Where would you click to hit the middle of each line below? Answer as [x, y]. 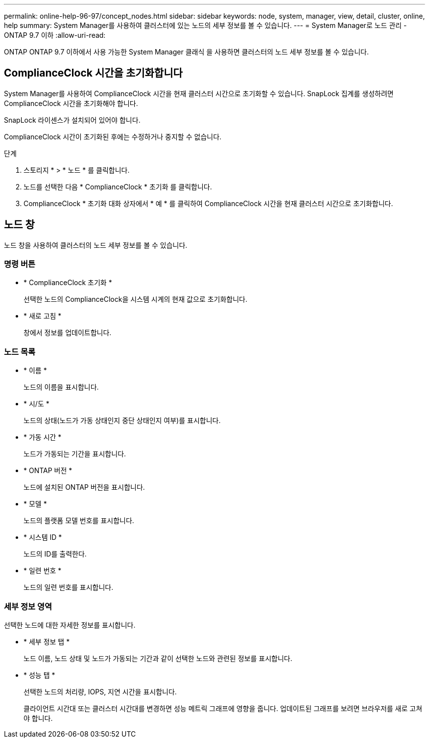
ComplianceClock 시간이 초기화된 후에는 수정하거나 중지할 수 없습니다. [113, 136]
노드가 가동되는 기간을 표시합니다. [75, 454]
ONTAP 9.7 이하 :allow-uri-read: [55, 35]
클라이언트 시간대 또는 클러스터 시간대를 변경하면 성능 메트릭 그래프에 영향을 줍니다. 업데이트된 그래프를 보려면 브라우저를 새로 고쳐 [223, 708]
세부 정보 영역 [28, 606]
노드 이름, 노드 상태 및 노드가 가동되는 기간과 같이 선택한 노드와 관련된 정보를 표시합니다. [158, 658]
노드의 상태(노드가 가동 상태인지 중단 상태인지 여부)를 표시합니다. [122, 421]
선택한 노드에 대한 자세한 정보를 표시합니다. [70, 625]
